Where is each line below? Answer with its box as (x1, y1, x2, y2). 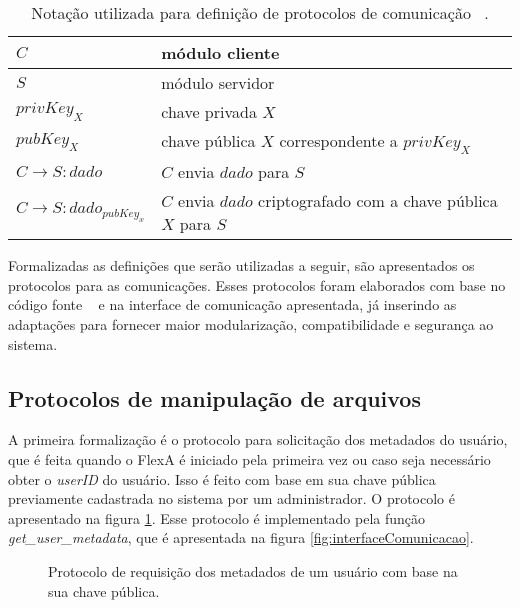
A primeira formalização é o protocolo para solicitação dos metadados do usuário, (8, 429, 508, 450)
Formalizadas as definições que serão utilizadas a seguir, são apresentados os (8, 255, 475, 276)
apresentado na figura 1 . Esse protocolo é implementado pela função (8, 507, 426, 528)
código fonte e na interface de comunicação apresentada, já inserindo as (8, 294, 457, 315)
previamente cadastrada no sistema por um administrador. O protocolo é (8, 488, 455, 509)
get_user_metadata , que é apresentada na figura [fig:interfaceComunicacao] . (8, 527, 474, 548)
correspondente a (279, 129, 398, 152)
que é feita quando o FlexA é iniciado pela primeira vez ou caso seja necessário (8, 448, 491, 469)
